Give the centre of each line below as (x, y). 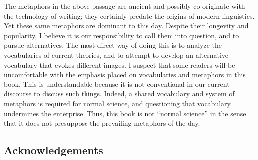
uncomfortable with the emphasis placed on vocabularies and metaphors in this (125, 74)
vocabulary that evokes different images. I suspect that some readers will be (120, 64)
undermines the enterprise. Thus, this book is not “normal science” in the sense (125, 113)
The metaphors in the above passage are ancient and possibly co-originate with (125, 6)
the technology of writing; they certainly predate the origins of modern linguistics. (129, 16)
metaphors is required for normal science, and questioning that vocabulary (117, 103)
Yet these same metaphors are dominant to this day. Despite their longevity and (126, 26)
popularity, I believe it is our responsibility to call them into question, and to (122, 35)
